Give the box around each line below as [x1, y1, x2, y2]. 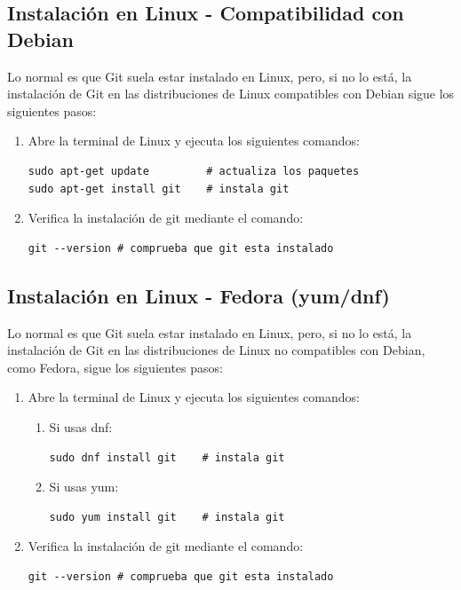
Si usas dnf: [49, 417, 113, 436]
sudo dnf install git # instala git [49, 451, 285, 464]
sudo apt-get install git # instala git [28, 182, 290, 195]
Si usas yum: [49, 477, 119, 496]
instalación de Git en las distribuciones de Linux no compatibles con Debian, [7, 341, 425, 359]
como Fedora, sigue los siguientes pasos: [7, 358, 223, 376]
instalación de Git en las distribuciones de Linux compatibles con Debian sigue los [7, 84, 455, 103]
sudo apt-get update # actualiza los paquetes [28, 164, 360, 177]
